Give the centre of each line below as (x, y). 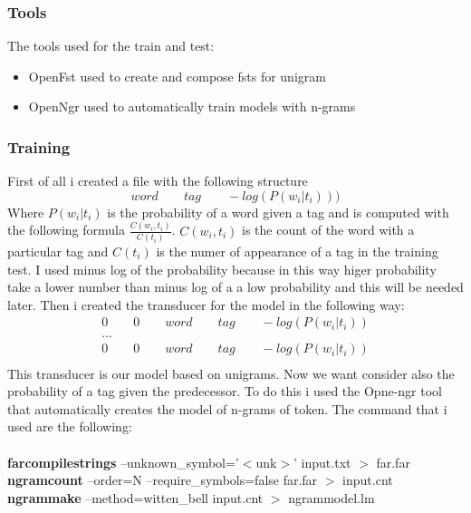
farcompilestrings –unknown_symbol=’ (123, 462)
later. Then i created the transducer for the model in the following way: (206, 304)
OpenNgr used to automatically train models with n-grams (192, 106)
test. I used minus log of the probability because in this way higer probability (222, 269)
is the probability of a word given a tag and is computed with (278, 212)
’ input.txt (322, 462)
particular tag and (58, 252)
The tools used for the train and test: (111, 46)
